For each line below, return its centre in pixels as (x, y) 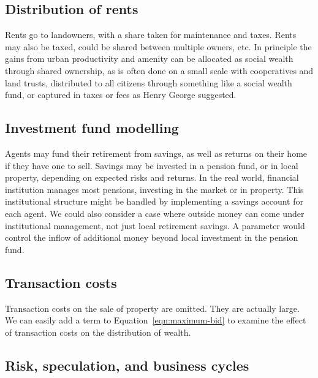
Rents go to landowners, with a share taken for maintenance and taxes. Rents (151, 35)
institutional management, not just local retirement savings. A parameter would (155, 225)
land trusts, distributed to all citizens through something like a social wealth (149, 82)
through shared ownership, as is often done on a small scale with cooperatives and (159, 70)
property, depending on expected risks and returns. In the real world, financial (152, 177)
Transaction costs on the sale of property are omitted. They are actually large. (152, 308)
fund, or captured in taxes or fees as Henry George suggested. (121, 95)
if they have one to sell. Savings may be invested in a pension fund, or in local (152, 165)
